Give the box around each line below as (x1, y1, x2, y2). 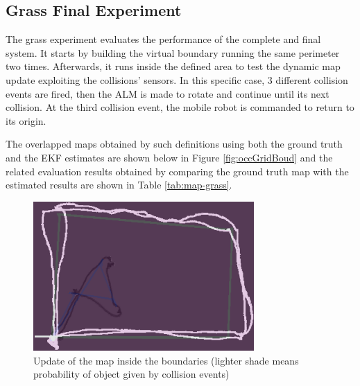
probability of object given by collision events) (33, 367, 230, 381)
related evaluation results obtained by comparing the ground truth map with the (6, 164, 349, 178)
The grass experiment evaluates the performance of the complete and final (6, 32, 321, 46)
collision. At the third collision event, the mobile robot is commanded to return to (6, 100, 354, 114)
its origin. (6, 113, 46, 128)
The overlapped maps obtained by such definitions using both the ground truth (6, 137, 343, 151)
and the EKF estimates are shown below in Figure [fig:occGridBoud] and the (6, 150, 333, 164)
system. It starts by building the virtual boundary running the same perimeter (6, 45, 340, 60)
